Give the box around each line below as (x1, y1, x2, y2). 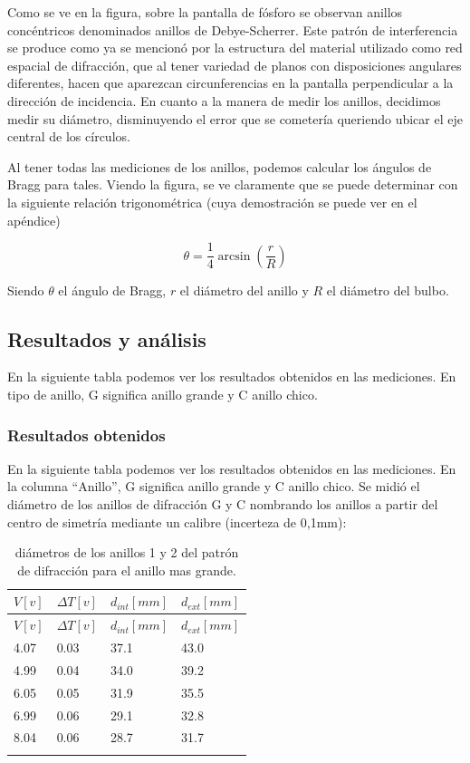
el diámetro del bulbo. (326, 280, 449, 299)
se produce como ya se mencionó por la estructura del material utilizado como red (7, 38, 463, 57)
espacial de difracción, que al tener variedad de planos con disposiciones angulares (7, 55, 462, 74)
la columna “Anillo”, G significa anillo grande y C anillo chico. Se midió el (7, 477, 420, 496)
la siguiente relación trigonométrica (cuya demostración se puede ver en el (7, 192, 417, 211)
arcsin (217, 249, 251, 263)
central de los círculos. (7, 127, 130, 146)
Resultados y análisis (7, 324, 206, 353)
